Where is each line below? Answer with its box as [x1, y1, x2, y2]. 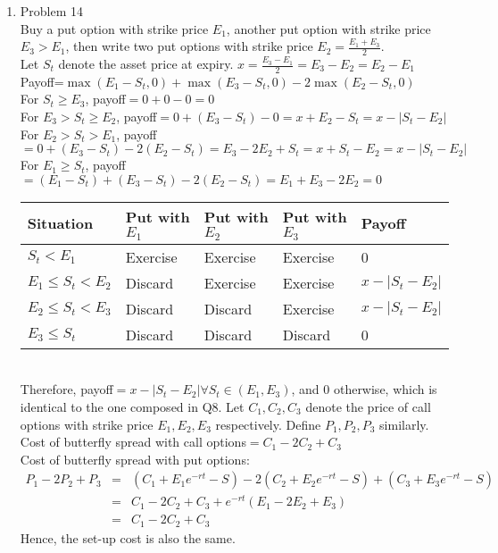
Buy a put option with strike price [20, 19, 209, 38]
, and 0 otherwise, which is [291, 380, 437, 398]
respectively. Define [215, 415, 321, 433]
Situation [27, 213, 94, 234]
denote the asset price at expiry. [58, 54, 234, 73]
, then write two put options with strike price [65, 37, 313, 55]
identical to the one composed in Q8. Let [20, 397, 245, 415]
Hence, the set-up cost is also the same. [20, 528, 236, 547]
